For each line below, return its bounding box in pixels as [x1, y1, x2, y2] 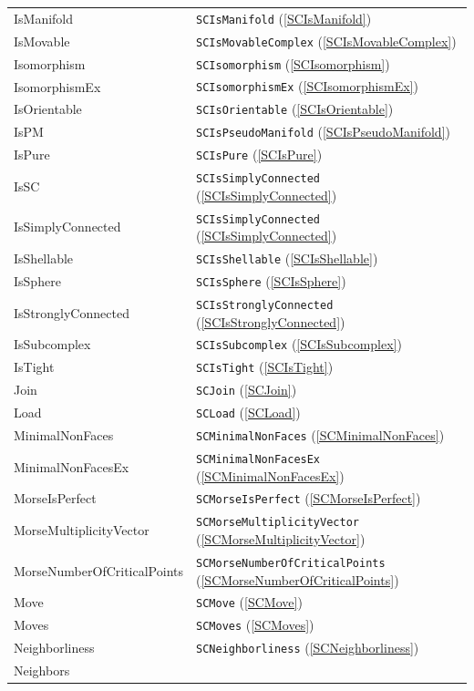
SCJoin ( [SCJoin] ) [196, 380, 297, 399]
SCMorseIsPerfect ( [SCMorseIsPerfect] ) [196, 489, 421, 508]
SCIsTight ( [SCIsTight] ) [196, 357, 334, 376]
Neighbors [14, 661, 70, 680]
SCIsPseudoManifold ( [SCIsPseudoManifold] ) [196, 122, 450, 141]
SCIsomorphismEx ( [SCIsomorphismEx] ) [196, 77, 418, 96]
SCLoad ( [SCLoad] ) [196, 403, 301, 422]
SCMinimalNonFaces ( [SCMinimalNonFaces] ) [196, 426, 445, 445]
